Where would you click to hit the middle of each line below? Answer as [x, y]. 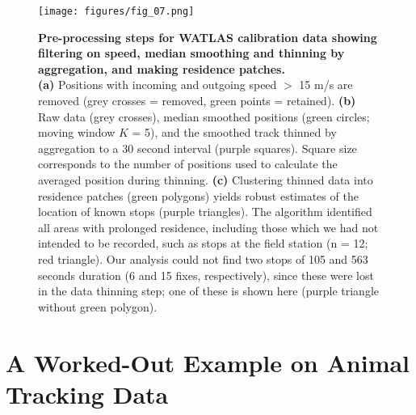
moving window [77, 132]
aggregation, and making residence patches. [162, 68]
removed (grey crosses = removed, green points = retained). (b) [197, 101]
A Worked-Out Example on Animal [208, 362]
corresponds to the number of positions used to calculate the [188, 164]
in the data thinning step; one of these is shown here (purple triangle [209, 291]
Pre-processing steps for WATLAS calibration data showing [208, 37]
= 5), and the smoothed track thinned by [234, 132]
